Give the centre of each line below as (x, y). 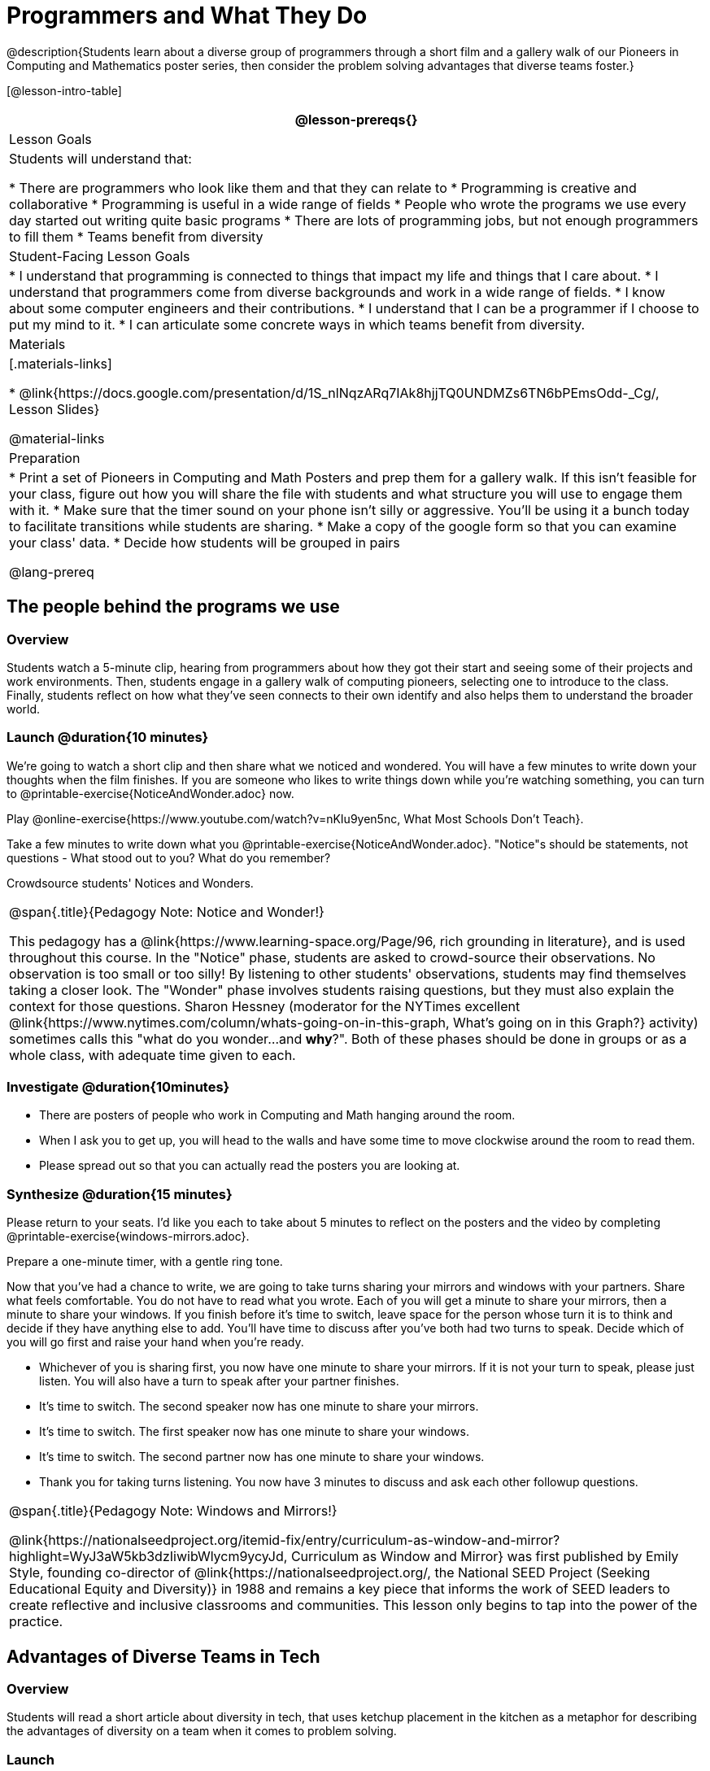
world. (24, 709)
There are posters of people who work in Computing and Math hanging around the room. (277, 1115)
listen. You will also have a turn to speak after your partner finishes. (219, 1381)
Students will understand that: (100, 158)
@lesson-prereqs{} (356, 119)
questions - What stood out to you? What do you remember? (169, 857)
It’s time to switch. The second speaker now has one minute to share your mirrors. (259, 1407)
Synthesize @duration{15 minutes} (120, 1194)
